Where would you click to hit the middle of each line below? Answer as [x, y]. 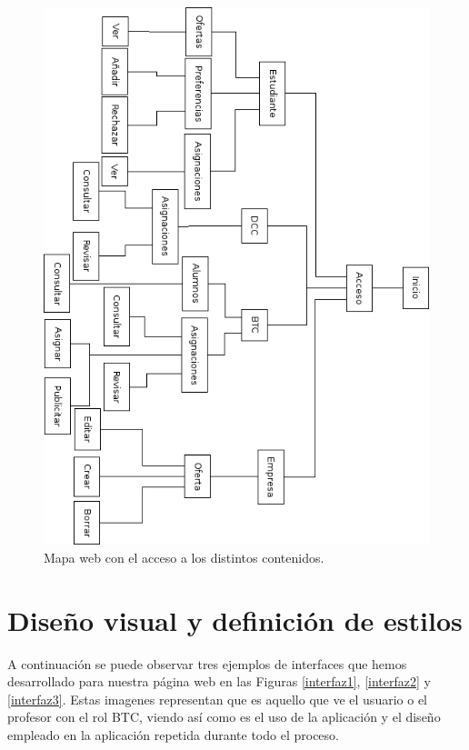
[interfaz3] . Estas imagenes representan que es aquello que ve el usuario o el [217, 699]
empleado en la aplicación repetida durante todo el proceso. [173, 734]
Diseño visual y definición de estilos [235, 620]
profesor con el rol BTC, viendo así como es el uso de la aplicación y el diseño [224, 717]
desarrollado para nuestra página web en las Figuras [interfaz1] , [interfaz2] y [219, 681]
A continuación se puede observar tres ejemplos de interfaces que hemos [207, 663]
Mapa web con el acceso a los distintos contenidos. [184, 557]
